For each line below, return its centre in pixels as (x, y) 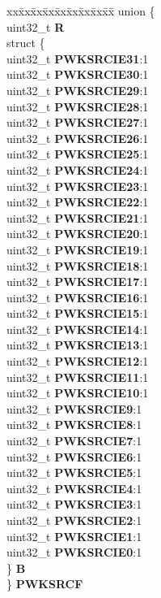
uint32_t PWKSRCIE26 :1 (78, 138)
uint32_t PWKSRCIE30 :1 (78, 74)
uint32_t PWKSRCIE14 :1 (78, 329)
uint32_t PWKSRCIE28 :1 (78, 106)
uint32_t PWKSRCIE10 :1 (78, 393)
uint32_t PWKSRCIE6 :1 (74, 456)
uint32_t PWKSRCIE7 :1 (74, 441)
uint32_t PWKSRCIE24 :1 (78, 169)
